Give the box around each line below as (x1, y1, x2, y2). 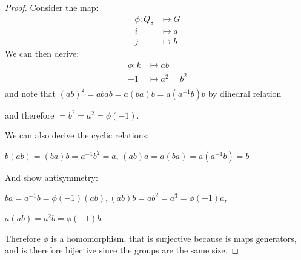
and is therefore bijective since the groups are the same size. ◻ (5, 244, 239, 256)
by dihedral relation (208, 86, 282, 99)
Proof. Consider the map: (5, 1, 99, 13)
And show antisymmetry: (5, 171, 98, 183)
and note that (5, 86, 56, 99)
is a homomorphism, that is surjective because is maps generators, (51, 232, 297, 244)
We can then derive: (5, 47, 79, 60)
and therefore (5, 108, 55, 121)
